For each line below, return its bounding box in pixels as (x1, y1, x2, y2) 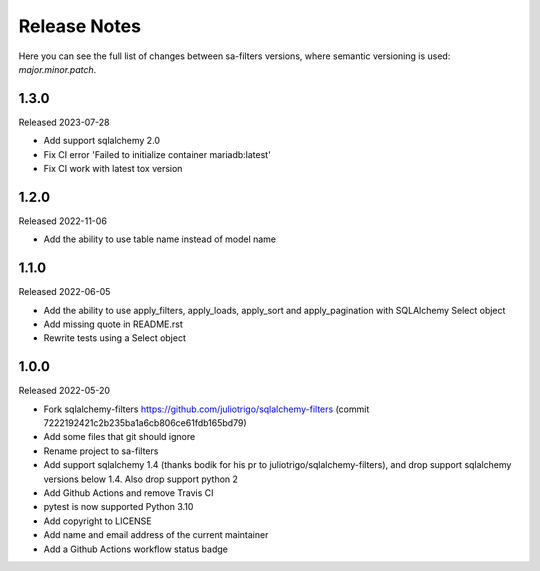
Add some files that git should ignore (43, 431, 196, 443)
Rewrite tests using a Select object (43, 332, 187, 344)
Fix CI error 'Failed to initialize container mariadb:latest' (43, 148, 272, 160)
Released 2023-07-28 (18, 116, 110, 128)
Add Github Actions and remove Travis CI (43, 487, 214, 499)
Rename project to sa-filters (43, 445, 159, 457)
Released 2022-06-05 (18, 286, 111, 298)
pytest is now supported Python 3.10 (43, 501, 194, 513)
